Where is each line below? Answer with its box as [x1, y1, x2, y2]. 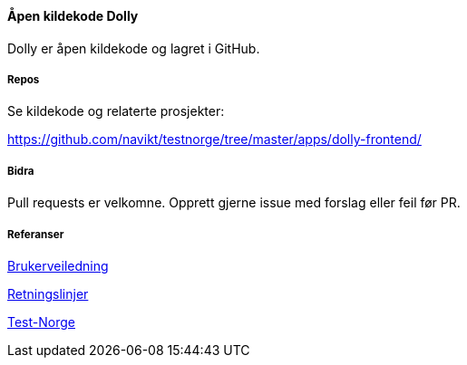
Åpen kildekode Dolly [7, 8, 139, 24]
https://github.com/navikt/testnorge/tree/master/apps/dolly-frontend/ [7, 131, 422, 148]
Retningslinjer [7, 285, 89, 302]
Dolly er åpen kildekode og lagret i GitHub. [7, 40, 260, 56]
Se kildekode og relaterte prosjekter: [7, 103, 225, 120]
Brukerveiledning [7, 257, 109, 274]
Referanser [7, 227, 64, 241]
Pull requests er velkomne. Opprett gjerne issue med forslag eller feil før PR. [7, 195, 461, 211]
